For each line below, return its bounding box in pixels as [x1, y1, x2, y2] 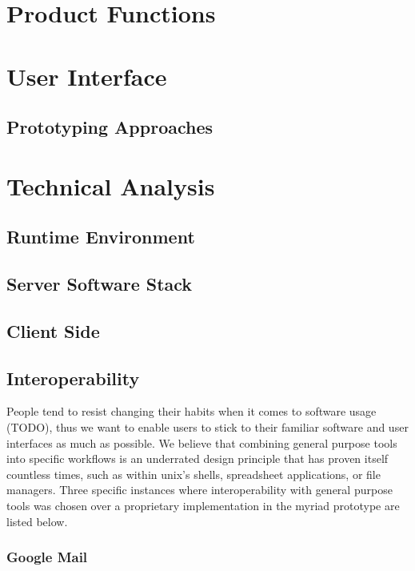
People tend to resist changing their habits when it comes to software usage [6, 403, 377, 420]
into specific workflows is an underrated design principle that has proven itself [6, 450, 389, 467]
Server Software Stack [6, 271, 193, 296]
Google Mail [6, 547, 88, 567]
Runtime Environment [6, 224, 195, 249]
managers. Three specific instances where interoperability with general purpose [6, 481, 393, 498]
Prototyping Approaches [6, 115, 213, 139]
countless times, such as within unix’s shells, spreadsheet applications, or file [6, 465, 381, 482]
